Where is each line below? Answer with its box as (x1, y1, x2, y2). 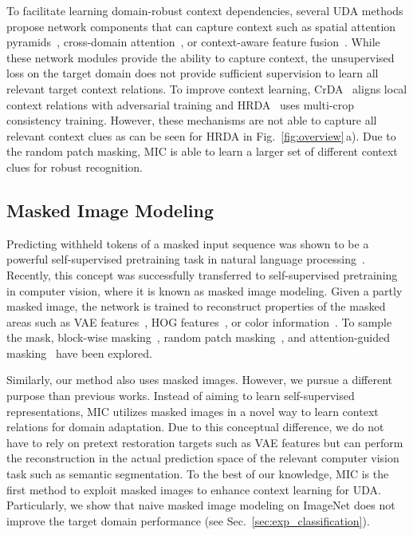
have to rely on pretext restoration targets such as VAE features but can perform (6, 434, 403, 450)
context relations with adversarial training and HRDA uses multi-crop (6, 96, 355, 113)
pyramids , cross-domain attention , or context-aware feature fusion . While (6, 34, 380, 50)
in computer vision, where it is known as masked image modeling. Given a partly (6, 282, 403, 299)
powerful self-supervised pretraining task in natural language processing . (6, 251, 365, 267)
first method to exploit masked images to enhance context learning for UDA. (6, 481, 381, 497)
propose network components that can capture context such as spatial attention (6, 18, 396, 34)
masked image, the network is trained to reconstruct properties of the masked (6, 298, 386, 315)
